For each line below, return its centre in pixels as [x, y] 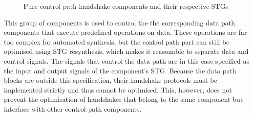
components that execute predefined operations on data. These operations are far [126, 32]
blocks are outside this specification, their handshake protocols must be [111, 80]
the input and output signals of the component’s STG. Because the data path [120, 70]
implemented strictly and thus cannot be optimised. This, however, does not [118, 89]
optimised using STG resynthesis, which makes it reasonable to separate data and [126, 51]
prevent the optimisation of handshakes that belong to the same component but [124, 99]
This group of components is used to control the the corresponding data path [120, 22]
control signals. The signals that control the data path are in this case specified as [126, 60]
